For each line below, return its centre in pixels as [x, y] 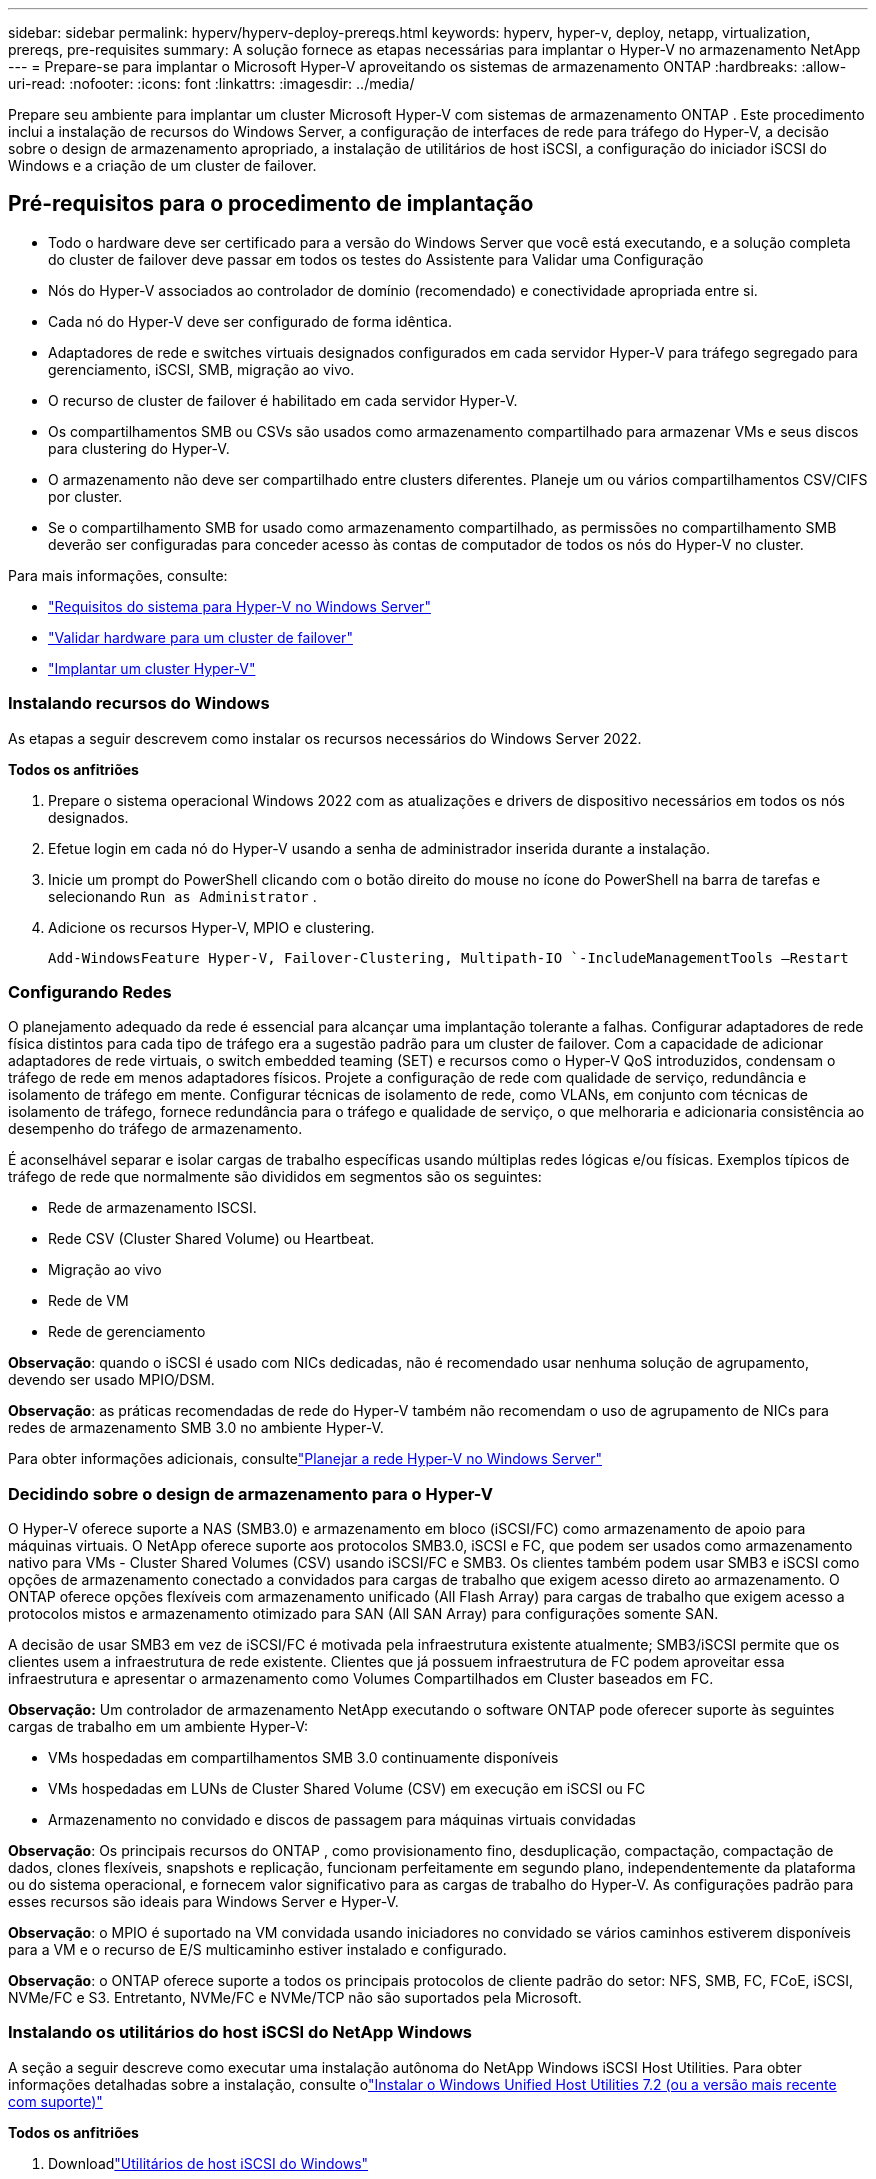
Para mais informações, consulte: [118, 575]
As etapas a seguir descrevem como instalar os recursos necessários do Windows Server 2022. [325, 738]
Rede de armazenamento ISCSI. [152, 1208]
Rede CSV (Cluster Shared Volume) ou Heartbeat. [211, 1239]
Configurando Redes [90, 991]
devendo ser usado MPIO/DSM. [111, 1380]
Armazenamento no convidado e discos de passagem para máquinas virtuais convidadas [342, 1820]
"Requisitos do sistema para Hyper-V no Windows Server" [239, 606]
